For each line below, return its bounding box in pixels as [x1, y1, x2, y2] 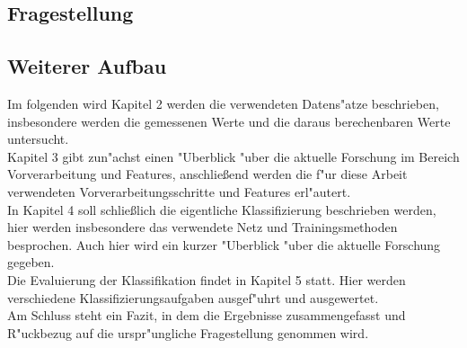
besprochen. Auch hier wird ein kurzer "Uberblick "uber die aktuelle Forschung [7, 235, 441, 254]
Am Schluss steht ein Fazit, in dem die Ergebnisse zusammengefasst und [7, 306, 406, 325]
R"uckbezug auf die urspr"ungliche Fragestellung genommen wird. [7, 323, 369, 342]
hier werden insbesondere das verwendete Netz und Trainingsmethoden [7, 218, 398, 236]
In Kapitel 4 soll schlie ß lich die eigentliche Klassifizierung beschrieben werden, [7, 200, 436, 219]
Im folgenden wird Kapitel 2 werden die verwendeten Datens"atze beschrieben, [7, 94, 439, 112]
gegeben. [7, 253, 55, 272]
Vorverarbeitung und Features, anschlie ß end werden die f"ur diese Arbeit [7, 165, 408, 183]
